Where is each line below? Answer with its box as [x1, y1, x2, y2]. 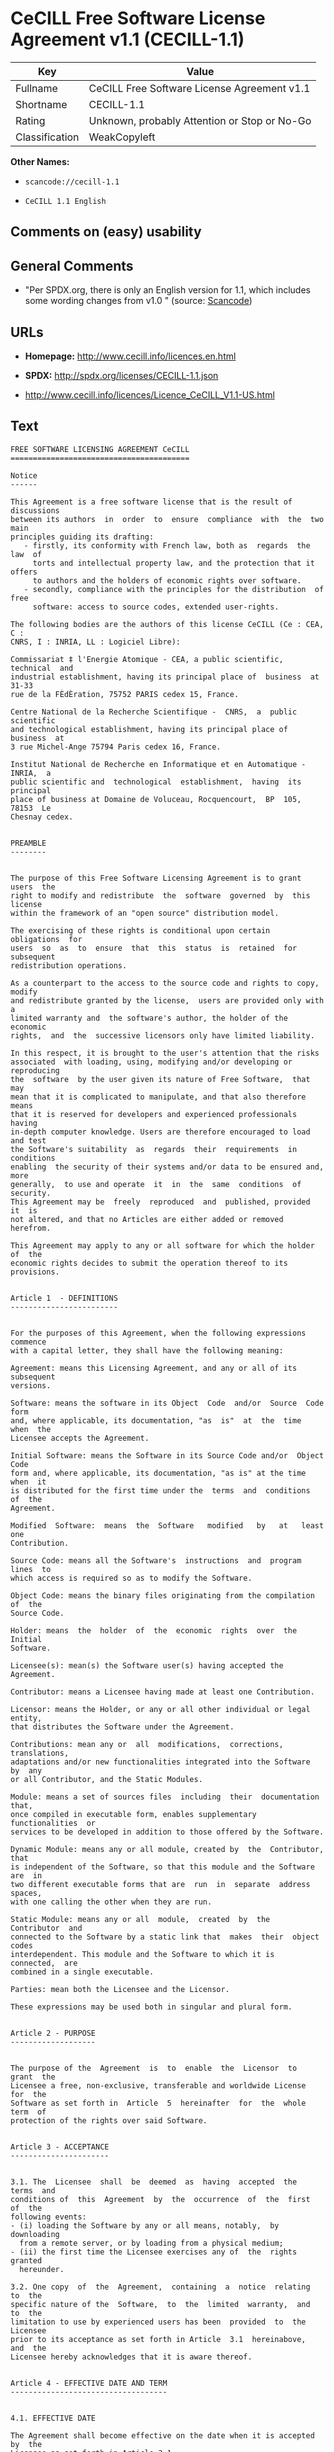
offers [10, 567, 38, 577]
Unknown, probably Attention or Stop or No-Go [88, 113, 312, 127]
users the [10, 882, 56, 892]
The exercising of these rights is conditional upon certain [10, 925, 271, 936]
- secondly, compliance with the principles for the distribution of [23, 584, 325, 594]
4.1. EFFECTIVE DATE [10, 2413, 97, 2423]
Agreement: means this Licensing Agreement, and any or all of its [10, 1363, 298, 1373]
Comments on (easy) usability [10, 223, 202, 241]
